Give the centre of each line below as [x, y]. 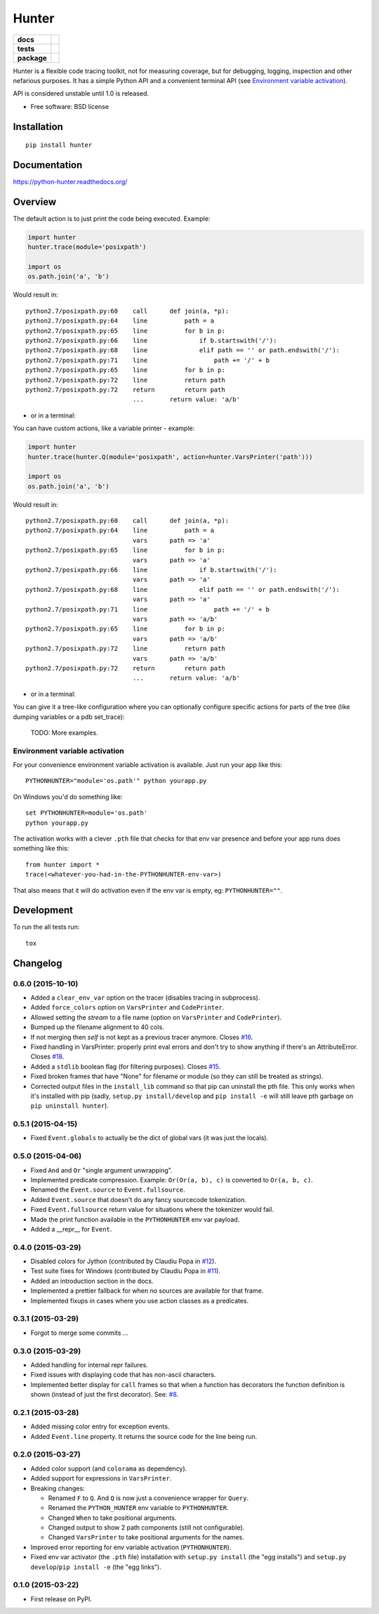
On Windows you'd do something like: [68, 796]
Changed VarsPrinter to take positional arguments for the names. [146, 1537]
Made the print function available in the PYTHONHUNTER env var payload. [135, 1219]
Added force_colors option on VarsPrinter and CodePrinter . [127, 1007]
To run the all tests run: [46, 927]
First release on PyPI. [61, 1599]
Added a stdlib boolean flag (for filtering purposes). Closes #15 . [126, 1066]
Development [43, 910]
